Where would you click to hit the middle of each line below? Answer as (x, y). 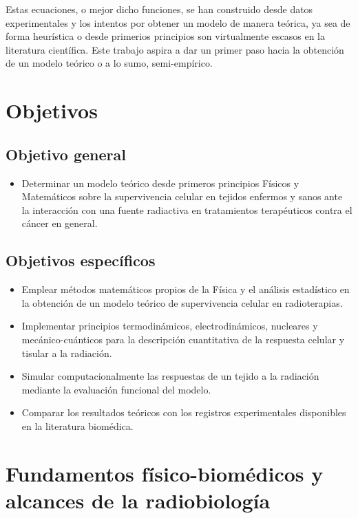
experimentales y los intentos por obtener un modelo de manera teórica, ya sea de (178, 22)
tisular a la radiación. (67, 353)
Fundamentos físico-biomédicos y (165, 473)
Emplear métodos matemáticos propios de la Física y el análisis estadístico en (186, 289)
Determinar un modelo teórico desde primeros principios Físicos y (160, 183)
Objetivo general (66, 154)
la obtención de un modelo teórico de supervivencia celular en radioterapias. (182, 302)
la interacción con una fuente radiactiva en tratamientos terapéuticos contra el (187, 209)
